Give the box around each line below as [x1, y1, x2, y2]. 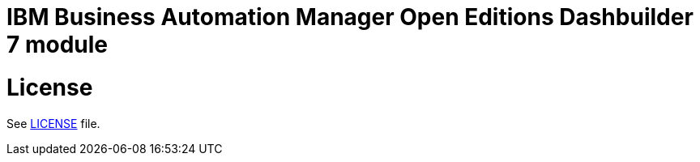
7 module [6, 31, 108, 58]
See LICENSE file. [6, 116, 100, 130]
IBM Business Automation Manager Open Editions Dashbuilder [6, 3, 694, 31]
